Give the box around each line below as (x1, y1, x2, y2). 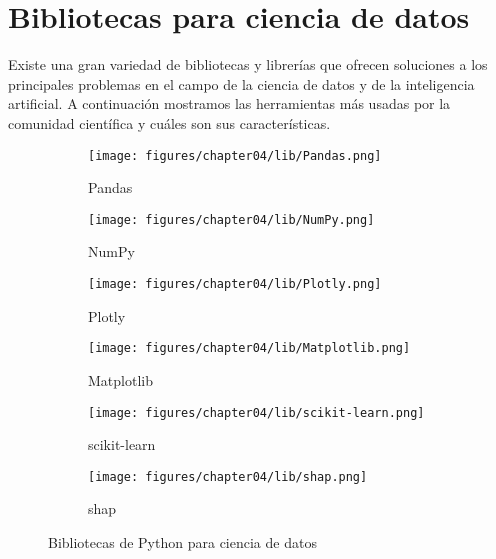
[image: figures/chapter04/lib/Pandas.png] (88, 148, 382, 163)
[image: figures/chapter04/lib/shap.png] (88, 469, 368, 484)
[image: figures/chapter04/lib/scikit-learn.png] (88, 405, 425, 420)
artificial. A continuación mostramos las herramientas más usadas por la (8, 93, 451, 114)
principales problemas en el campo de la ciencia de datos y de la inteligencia (8, 73, 475, 94)
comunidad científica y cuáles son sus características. (8, 112, 331, 133)
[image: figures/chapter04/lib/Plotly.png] (88, 277, 382, 291)
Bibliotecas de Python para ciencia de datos (48, 532, 317, 552)
